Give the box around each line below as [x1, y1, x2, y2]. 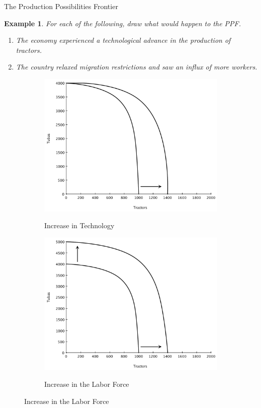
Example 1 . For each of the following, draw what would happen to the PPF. [4, 18, 241, 28]
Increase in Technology [44, 220, 115, 231]
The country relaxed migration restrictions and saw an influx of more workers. [16, 61, 257, 72]
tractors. [16, 44, 42, 55]
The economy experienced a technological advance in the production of [16, 35, 231, 45]
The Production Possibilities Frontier [4, 1, 118, 11]
